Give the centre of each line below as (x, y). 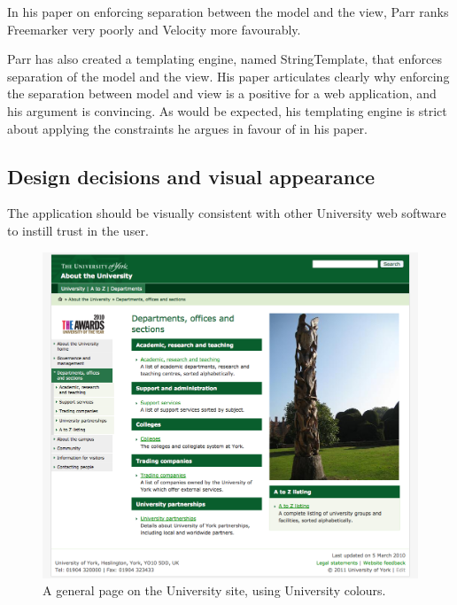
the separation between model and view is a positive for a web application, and (222, 93)
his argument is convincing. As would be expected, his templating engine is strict (227, 110)
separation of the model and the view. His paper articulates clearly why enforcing (228, 76)
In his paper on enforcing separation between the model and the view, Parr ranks (228, 12)
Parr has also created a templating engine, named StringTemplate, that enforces (225, 59)
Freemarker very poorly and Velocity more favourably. (154, 29)
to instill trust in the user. (78, 230)
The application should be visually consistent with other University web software (227, 213)
